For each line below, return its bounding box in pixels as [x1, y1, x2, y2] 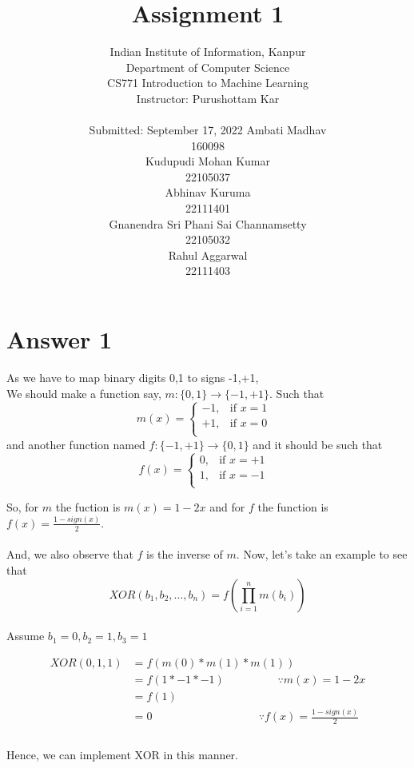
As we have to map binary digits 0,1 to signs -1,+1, [6, 368, 259, 385]
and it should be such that [253, 436, 383, 452]
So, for [6, 498, 39, 515]
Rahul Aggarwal [168, 246, 248, 263]
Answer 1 [6, 323, 113, 356]
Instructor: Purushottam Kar [136, 90, 280, 106]
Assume [6, 627, 45, 644]
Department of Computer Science [125, 58, 290, 75]
